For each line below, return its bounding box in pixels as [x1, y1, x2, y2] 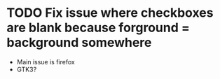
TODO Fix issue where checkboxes [6, 5, 214, 21]
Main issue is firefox [16, 57, 75, 66]
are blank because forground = [6, 20, 191, 36]
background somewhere [6, 35, 152, 50]
